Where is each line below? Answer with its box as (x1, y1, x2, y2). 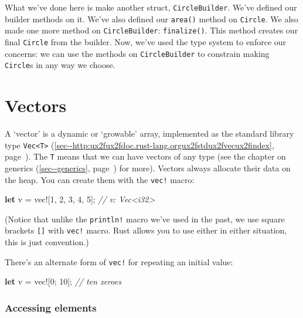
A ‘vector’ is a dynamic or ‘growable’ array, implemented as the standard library (5, 127, 294, 140)
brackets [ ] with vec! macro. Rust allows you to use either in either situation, (5, 224, 287, 236)
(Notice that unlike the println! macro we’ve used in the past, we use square (5, 212, 285, 225)
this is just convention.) (5, 236, 89, 248)
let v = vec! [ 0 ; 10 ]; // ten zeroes (5, 275, 121, 287)
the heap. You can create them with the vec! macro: (5, 173, 195, 185)
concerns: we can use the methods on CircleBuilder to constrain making (5, 47, 270, 59)
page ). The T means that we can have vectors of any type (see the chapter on (5, 150, 286, 163)
